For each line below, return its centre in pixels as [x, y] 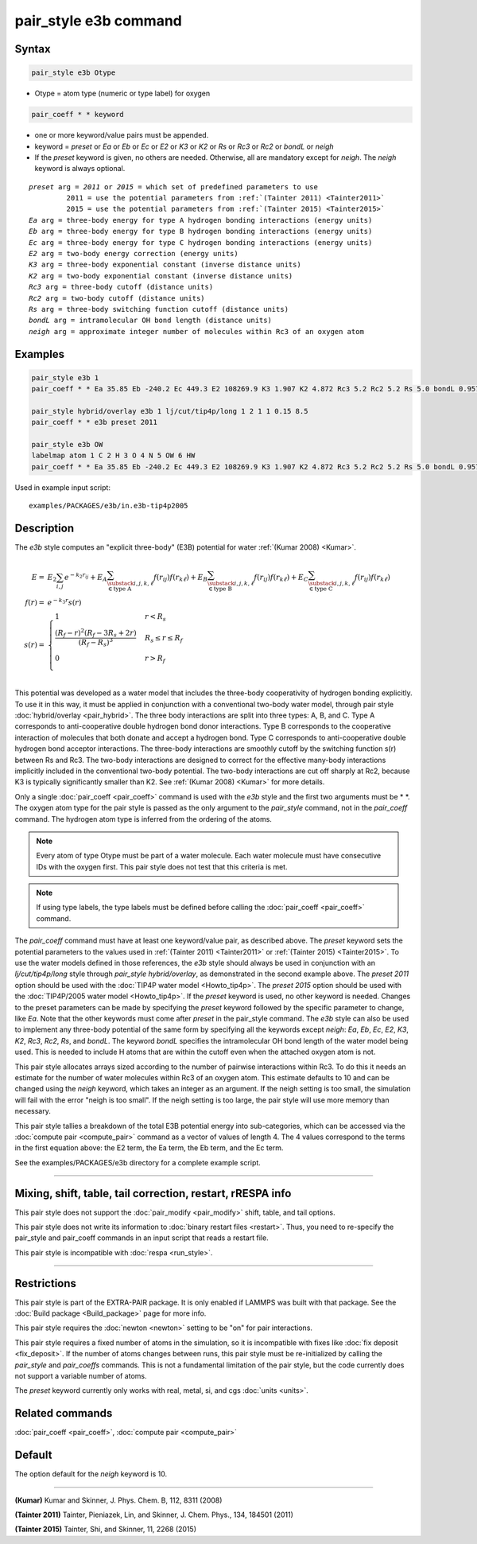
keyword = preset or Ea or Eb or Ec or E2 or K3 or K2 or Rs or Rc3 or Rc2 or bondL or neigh [184, 146]
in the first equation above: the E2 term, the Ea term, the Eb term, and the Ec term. [149, 1148]
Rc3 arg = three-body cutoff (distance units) [121, 287]
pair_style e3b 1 [65, 377]
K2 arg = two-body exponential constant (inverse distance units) [161, 276]
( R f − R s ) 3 [96, 642]
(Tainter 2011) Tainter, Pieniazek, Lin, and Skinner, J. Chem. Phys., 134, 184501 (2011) [154, 1515]
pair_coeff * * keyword [78, 115]
